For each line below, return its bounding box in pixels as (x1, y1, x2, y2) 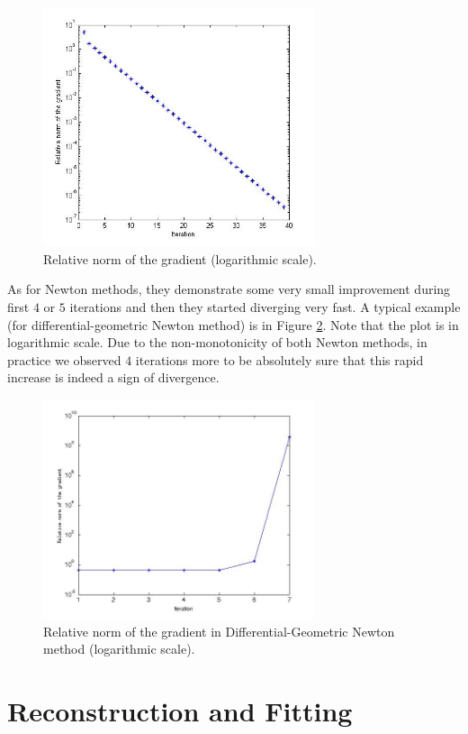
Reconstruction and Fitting (7, 693, 353, 729)
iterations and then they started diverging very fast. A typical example (69, 297, 461, 316)
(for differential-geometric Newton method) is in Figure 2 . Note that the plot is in (7, 315, 459, 334)
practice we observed (7, 350, 121, 369)
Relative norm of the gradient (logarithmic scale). (43, 249, 317, 268)
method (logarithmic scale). (43, 639, 195, 658)
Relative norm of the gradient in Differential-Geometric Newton (43, 621, 395, 640)
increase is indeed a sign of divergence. (7, 368, 220, 387)
